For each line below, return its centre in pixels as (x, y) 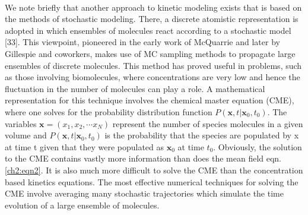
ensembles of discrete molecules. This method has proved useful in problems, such (153, 65)
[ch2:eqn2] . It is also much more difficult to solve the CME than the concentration (154, 170)
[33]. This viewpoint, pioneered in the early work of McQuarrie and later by (142, 42)
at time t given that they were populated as (85, 146)
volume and (26, 135)
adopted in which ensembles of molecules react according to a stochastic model (148, 30)
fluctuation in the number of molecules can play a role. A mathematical (135, 88)
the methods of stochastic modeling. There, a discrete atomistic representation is (152, 19)
